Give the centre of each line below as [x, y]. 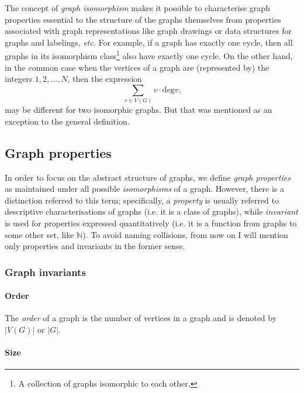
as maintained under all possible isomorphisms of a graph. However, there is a [144, 189]
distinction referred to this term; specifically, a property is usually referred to [142, 200]
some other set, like [39, 234]
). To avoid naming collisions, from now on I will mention [185, 234]
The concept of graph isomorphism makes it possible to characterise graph [137, 8]
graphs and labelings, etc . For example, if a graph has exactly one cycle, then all [149, 42]
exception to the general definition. [67, 121]
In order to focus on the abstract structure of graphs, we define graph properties [148, 177]
